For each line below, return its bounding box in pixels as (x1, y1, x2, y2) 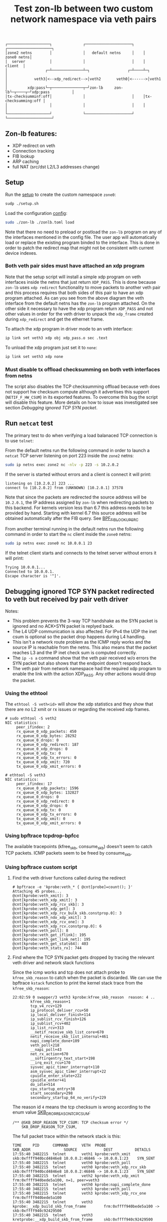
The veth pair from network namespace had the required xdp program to (12, 666, 162, 672)
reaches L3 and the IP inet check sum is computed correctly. (12, 650, 137, 656)
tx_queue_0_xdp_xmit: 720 (16, 760, 70, 765)
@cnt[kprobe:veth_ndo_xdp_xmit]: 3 (12, 915, 86, 920)
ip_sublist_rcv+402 (30, 1021, 71, 1026)
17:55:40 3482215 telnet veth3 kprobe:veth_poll (12, 1187, 131, 1192)
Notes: (5, 608, 19, 614)
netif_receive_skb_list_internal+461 (30, 1034, 108, 1040)
